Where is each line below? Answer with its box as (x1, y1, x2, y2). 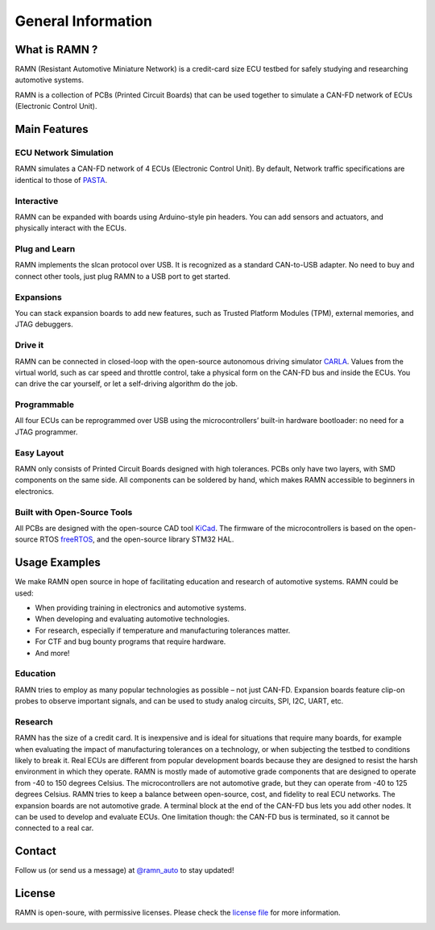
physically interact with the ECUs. (14, 223, 126, 233)
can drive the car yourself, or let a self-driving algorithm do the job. (14, 379, 238, 388)
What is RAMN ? (14, 43, 98, 56)
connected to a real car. (14, 823, 94, 833)
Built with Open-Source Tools (14, 506, 133, 517)
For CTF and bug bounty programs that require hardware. (35, 637, 226, 646)
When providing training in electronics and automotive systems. (35, 603, 246, 612)
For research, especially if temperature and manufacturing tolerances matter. (35, 625, 291, 635)
